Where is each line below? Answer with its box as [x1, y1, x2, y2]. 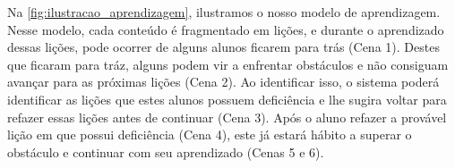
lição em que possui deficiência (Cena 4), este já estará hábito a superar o [7, 125, 412, 144]
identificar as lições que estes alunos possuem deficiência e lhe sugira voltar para [7, 89, 447, 108]
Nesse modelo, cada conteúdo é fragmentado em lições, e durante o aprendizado [7, 20, 444, 38]
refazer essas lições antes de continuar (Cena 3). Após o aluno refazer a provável [7, 107, 447, 126]
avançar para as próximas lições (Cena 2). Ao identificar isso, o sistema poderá [7, 72, 440, 91]
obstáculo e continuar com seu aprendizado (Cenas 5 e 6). [7, 142, 324, 161]
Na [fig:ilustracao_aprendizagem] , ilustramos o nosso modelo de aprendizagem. [7, 3, 441, 21]
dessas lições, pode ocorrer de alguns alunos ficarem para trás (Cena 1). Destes [7, 38, 440, 56]
